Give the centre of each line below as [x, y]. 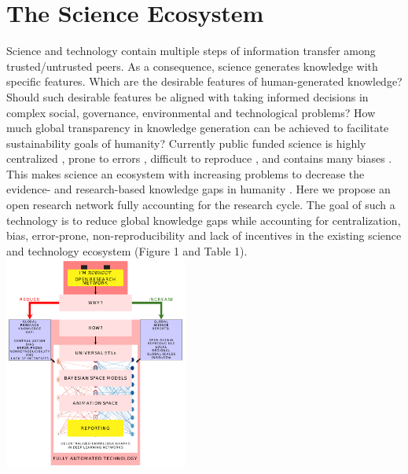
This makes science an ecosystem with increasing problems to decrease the [186, 173]
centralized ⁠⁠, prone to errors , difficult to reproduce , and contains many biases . [199, 158]
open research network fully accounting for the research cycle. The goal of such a [201, 205]
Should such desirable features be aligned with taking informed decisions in [187, 96]
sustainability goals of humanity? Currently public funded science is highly [186, 143]
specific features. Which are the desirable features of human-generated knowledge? [204, 81]
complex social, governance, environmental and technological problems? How [191, 112]
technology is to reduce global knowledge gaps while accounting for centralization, [204, 220]
